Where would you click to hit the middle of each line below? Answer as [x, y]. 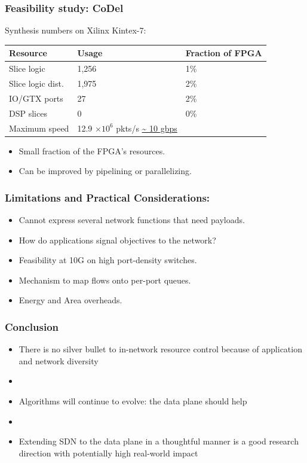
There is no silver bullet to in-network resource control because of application [160, 349]
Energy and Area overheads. [70, 300]
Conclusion [32, 326]
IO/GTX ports [36, 98]
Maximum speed [39, 128]
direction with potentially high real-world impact [108, 453]
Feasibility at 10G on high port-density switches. [108, 260]
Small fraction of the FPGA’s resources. [92, 150]
